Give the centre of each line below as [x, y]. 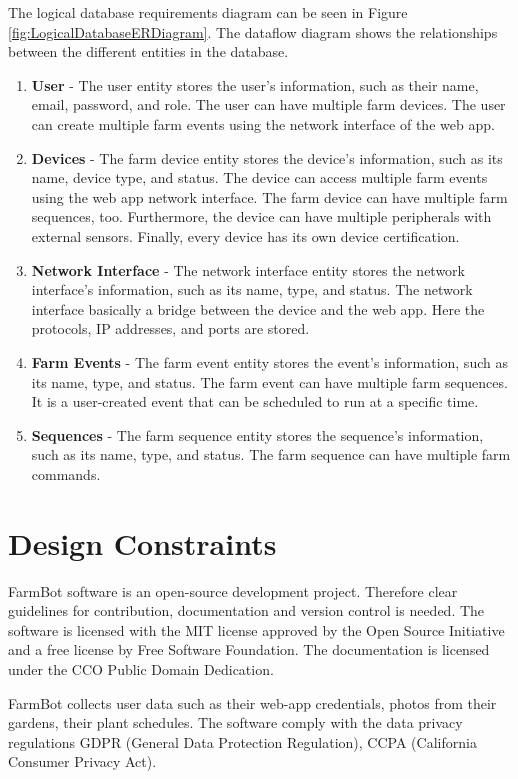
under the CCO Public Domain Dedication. [141, 668]
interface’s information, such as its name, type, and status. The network [252, 289]
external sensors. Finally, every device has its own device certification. [245, 235]
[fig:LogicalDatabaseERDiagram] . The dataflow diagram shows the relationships [253, 31]
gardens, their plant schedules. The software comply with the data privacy [235, 722]
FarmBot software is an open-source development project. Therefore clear [233, 590]
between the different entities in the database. [148, 51]
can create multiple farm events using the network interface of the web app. [263, 123]
